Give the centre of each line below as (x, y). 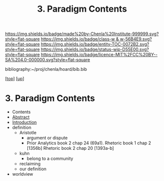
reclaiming (30, 164)
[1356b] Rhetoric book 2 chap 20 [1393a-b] (70, 148)
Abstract (21, 117)
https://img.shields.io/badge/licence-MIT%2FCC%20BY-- (99, 55)
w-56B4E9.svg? (136, 39)
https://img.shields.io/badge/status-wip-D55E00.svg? (95, 49)
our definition (33, 169)
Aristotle (28, 133)
